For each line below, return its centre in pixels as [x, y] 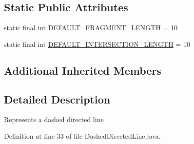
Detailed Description [57, 99]
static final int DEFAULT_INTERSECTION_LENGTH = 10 [97, 44]
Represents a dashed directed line [54, 119]
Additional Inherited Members [83, 70]
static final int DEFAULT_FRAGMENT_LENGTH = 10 [91, 28]
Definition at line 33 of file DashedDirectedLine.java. [82, 135]
